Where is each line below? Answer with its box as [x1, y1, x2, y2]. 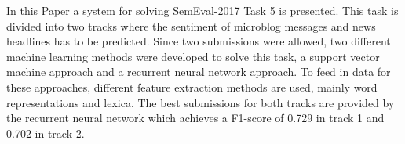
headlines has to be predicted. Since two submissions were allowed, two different [6, 33, 391, 49]
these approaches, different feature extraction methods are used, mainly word [6, 78, 378, 95]
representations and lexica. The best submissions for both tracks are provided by [6, 94, 395, 110]
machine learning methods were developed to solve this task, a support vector [6, 48, 380, 64]
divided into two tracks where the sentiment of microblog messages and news [6, 17, 376, 34]
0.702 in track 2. [6, 124, 85, 141]
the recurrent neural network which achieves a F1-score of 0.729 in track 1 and [6, 110, 385, 126]
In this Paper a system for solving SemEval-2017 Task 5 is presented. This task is [6, 2, 399, 18]
